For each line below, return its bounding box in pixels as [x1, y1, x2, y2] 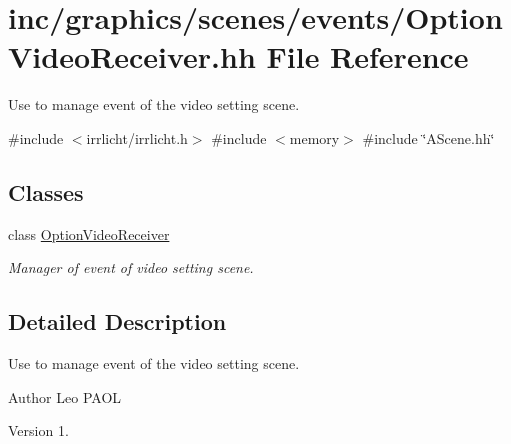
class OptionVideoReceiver [8, 223, 170, 244]
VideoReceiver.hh [8, 36, 256, 77]
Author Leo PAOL [8, 386, 122, 407]
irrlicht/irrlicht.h [86, 127, 188, 148]
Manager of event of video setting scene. [8, 257, 254, 278]
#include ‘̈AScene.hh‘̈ [362, 127, 495, 148]
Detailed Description [8, 306, 227, 337]
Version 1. [8, 420, 69, 441]
